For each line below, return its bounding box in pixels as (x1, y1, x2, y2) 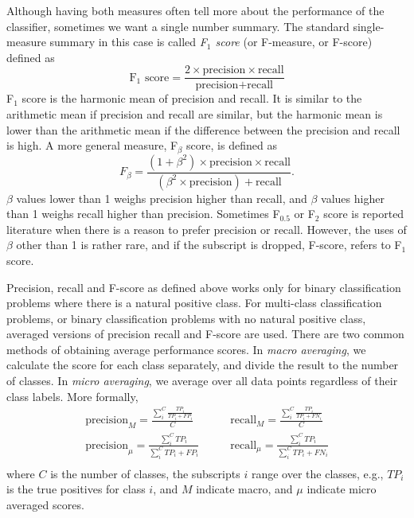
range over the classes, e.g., (251, 465, 384, 481)
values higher (321, 189, 385, 206)
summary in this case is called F (49, 33, 207, 50)
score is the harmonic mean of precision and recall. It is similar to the (21, 90, 362, 107)
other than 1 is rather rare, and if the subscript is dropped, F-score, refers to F (16, 236, 402, 253)
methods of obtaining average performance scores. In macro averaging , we (6, 341, 366, 357)
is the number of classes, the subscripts (50, 465, 240, 481)
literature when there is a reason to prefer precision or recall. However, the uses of (6, 220, 407, 237)
